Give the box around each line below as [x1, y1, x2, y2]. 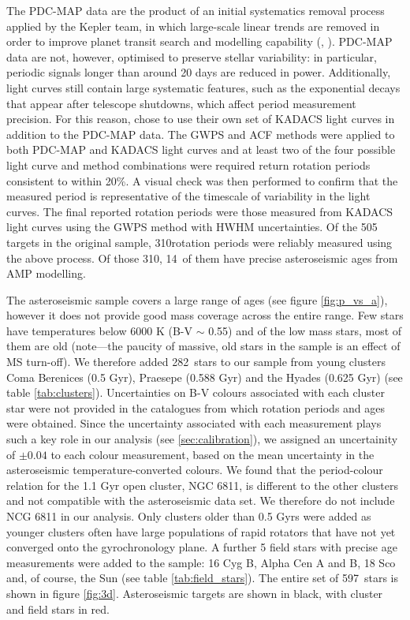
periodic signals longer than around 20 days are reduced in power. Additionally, [6, 64, 391, 80]
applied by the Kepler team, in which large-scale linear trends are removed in [6, 17, 380, 34]
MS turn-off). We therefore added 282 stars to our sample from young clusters [6, 353, 386, 370]
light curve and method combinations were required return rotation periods [6, 156, 371, 173]
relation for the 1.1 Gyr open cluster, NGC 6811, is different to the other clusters [6, 476, 398, 493]
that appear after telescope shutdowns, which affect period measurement [6, 95, 356, 111]
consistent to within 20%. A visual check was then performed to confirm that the [6, 172, 398, 189]
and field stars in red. [6, 600, 110, 617]
